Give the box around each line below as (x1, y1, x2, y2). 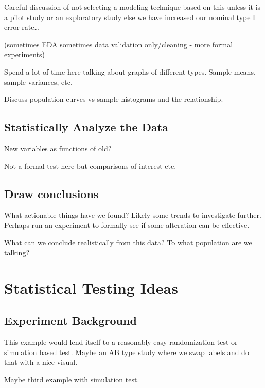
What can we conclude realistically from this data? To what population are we (4, 237, 252, 248)
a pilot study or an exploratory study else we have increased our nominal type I (4, 11, 256, 22)
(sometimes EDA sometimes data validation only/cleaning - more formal (4, 39, 233, 49)
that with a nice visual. (4, 357, 78, 367)
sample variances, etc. (4, 76, 73, 87)
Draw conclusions (4, 185, 99, 201)
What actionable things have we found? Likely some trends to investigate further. (4, 209, 261, 220)
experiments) (4, 49, 45, 60)
